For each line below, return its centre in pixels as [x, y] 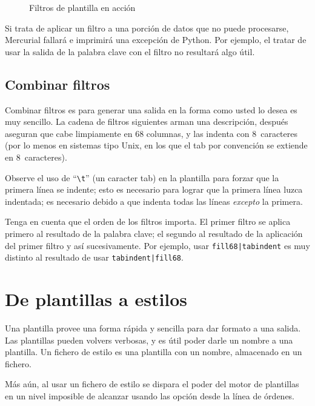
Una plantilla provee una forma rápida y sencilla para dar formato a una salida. [153, 328]
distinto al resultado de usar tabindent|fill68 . [94, 257]
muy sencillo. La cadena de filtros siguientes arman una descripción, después [147, 121]
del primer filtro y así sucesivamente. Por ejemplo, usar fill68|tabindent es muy [157, 245]
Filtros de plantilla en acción [82, 7]
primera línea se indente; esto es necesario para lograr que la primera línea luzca [154, 189]
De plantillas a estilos [96, 299]
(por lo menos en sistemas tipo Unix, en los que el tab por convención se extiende [156, 145]
